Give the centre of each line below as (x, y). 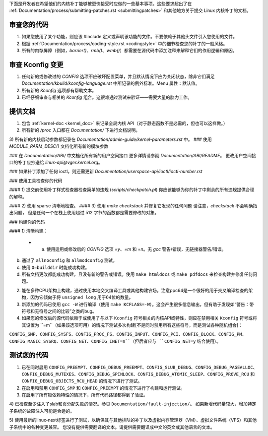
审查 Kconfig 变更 (36, 64)
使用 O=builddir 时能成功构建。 (56, 267)
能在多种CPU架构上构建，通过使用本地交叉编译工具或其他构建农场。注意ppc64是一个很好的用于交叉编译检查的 (135, 290)
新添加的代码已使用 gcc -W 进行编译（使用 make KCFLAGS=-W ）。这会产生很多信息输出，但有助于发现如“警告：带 (138, 304)
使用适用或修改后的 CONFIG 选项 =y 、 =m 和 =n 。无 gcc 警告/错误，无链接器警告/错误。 (136, 249)
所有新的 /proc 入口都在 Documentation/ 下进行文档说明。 (81, 130)
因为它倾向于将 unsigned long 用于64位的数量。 (82, 297)
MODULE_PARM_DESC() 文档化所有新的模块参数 (59, 146)
